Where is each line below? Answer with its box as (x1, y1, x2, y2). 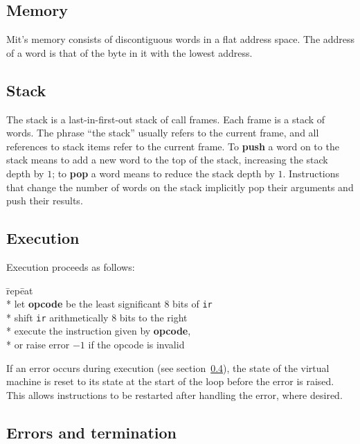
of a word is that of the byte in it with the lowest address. (6, 45, 253, 60)
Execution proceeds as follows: (6, 259, 135, 274)
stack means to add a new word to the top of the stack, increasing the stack (6, 152, 328, 167)
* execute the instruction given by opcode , (6, 323, 191, 338)
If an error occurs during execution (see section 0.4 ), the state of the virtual (6, 360, 330, 375)
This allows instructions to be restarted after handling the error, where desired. (6, 387, 343, 402)
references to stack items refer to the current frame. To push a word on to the (6, 139, 339, 153)
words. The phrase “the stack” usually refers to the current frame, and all (6, 125, 319, 140)
